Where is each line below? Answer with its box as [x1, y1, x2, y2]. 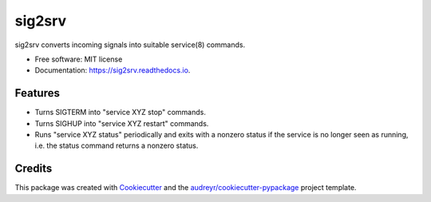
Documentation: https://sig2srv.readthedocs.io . [34, 65, 191, 75]
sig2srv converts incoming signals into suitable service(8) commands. [14, 40, 246, 50]
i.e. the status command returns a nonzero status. [34, 141, 199, 151]
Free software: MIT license [34, 54, 123, 64]
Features [14, 86, 60, 100]
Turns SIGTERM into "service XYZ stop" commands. [34, 108, 207, 117]
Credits [14, 162, 53, 176]
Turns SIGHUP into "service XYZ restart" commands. [34, 118, 209, 128]
